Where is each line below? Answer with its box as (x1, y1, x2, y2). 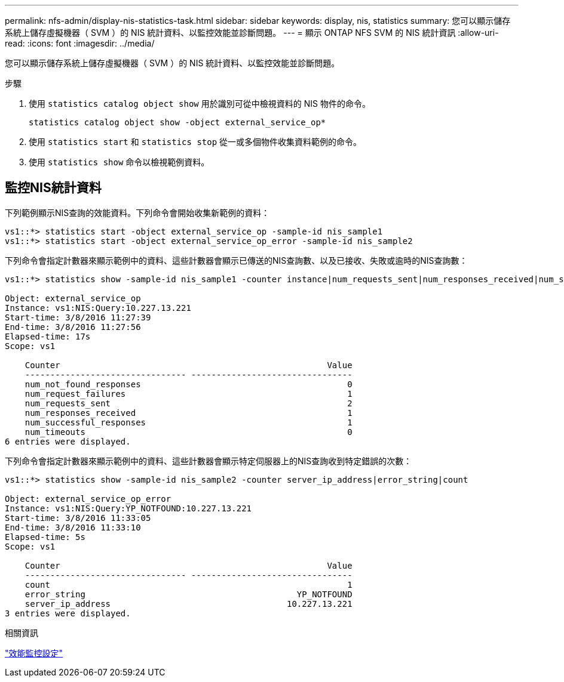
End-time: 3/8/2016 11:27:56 (5, 322, 141, 332)
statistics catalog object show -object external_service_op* (29, 118, 326, 127)
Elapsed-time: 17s (5, 331, 91, 341)
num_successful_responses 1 (24, 417, 352, 427)
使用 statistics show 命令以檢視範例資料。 (29, 157, 210, 167)
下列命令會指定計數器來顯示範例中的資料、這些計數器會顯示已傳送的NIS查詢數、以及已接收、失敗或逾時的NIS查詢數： (5, 255, 468, 266)
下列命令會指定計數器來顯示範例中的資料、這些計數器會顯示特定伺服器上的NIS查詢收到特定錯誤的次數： (5, 455, 412, 466)
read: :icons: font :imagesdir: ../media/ (5, 38, 155, 48)
